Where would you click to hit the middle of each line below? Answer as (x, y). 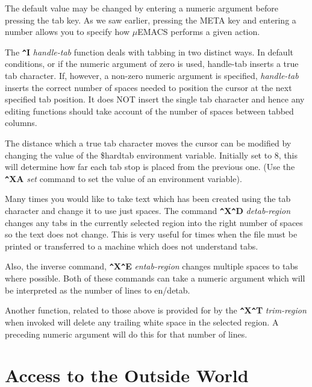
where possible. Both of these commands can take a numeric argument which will (155, 278)
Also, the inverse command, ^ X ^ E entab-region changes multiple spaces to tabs (151, 266)
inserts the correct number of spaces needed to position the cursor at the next (148, 87)
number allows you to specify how (67, 32)
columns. (21, 123)
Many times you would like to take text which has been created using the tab (148, 199)
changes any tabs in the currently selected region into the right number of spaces (154, 222)
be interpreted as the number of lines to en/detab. (98, 290)
